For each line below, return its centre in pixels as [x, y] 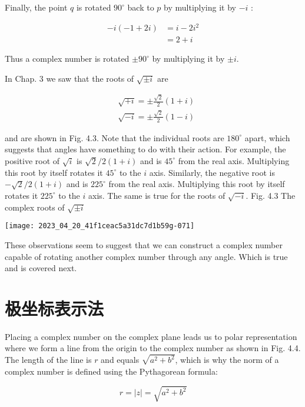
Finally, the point [36, 7]
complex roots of [35, 207]
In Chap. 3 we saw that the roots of [69, 78]
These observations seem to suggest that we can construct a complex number [144, 244]
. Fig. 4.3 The [271, 195]
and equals [120, 360]
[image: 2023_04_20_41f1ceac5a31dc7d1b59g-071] [100, 226]
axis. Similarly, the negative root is [212, 172]
